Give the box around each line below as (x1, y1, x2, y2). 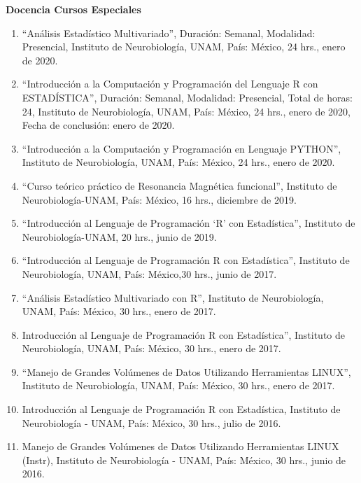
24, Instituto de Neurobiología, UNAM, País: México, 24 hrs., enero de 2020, (22, 104, 351, 118)
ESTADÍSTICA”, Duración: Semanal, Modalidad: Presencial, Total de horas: (22, 90, 353, 104)
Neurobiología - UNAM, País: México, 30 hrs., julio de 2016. (22, 415, 281, 430)
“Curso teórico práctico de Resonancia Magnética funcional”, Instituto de (22, 178, 337, 192)
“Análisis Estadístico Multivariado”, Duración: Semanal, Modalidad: (22, 25, 316, 40)
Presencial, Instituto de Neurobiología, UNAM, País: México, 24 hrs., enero (22, 39, 346, 54)
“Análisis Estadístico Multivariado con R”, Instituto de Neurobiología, (22, 290, 324, 304)
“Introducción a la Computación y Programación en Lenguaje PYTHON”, (22, 141, 341, 155)
